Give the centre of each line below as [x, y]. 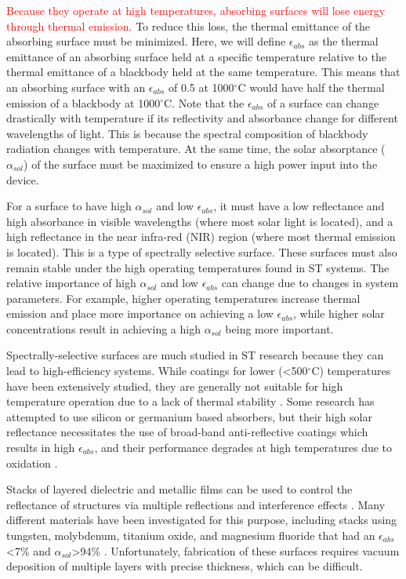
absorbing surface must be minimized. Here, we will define [146, 41]
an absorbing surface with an [76, 87]
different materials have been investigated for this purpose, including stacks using [202, 520]
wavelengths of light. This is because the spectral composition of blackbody [187, 133]
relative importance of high [71, 283]
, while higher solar [339, 313]
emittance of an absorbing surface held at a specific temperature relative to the [196, 56]
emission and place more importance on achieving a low [140, 313]
